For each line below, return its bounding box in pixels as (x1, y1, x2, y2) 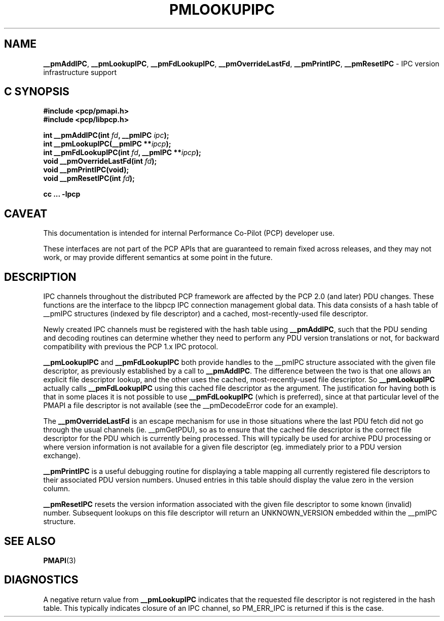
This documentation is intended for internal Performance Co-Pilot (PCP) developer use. (43, 229, 335, 238)
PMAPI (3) (43, 556, 76, 565)
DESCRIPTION (4, 270, 77, 283)
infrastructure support (43, 67, 117, 77)
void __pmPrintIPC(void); (43, 165, 129, 174)
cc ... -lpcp (43, 190, 81, 199)
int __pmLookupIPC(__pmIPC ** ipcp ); (43, 139, 171, 149)
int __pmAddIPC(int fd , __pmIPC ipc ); (43, 131, 169, 140)
